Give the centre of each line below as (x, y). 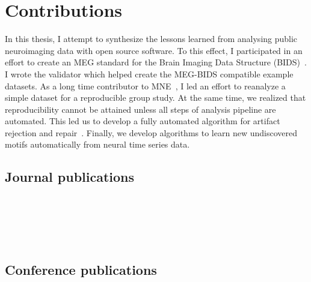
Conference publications (81, 270)
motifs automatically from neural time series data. (97, 144)
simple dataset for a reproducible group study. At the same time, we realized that (155, 97)
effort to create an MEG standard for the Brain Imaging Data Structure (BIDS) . (156, 62)
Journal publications (70, 177)
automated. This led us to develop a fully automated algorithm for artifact (143, 121)
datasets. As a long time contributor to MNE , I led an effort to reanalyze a (145, 85)
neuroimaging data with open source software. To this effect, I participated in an (154, 50)
